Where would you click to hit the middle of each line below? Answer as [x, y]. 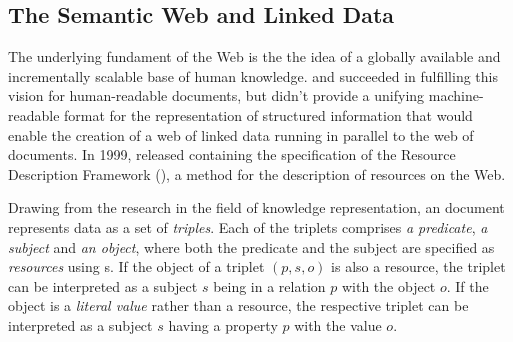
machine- [456, 95]
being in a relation [269, 285]
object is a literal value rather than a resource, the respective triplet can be [238, 305]
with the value [338, 324]
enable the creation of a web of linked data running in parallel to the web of [241, 134]
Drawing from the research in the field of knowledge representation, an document [256, 207]
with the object [388, 285]
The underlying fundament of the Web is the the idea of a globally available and [254, 56]
